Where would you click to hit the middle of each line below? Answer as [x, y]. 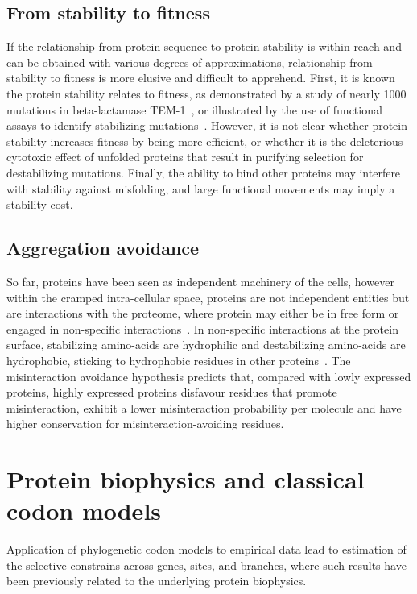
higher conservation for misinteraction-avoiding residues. [145, 424]
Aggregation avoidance [103, 248]
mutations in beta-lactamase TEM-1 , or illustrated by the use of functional [194, 109]
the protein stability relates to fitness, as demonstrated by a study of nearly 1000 [206, 93]
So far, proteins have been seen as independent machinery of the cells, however [200, 281]
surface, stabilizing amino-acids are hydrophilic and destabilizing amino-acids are [206, 345]
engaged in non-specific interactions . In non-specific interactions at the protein [202, 328]
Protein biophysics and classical [186, 479]
